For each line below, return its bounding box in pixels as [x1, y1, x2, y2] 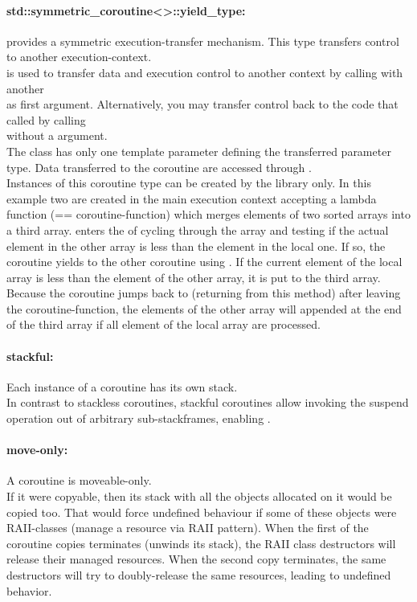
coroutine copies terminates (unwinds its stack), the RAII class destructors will [6, 534, 396, 551]
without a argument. [6, 127, 108, 144]
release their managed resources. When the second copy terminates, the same [6, 551, 386, 567]
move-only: [6, 441, 68, 458]
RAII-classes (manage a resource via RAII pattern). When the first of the [6, 519, 369, 536]
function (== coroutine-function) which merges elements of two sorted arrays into [6, 206, 411, 223]
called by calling [6, 111, 86, 128]
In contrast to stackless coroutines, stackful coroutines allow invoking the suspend [6, 394, 409, 411]
